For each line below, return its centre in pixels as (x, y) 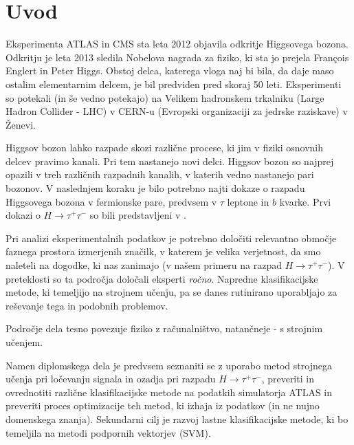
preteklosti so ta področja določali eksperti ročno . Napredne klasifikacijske (162, 278)
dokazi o (23, 215)
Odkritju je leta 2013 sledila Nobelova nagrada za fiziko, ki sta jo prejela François (177, 57)
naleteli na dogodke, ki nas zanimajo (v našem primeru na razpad (144, 265)
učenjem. (24, 342)
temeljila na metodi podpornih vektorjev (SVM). (108, 432)
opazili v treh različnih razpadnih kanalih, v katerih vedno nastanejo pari (160, 174)
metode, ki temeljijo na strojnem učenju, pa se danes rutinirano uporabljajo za (172, 292)
